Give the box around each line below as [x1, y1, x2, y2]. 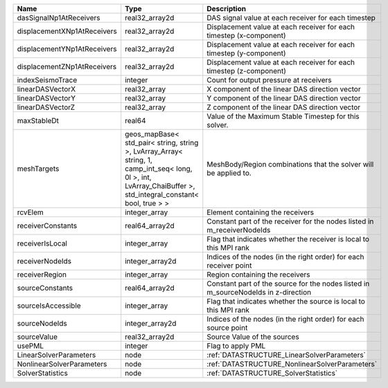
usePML [17, 341, 44, 351]
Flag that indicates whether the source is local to [206, 297, 365, 306]
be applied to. [206, 168, 252, 178]
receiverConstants [17, 221, 78, 230]
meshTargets [17, 164, 60, 173]
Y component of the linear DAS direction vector [206, 93, 361, 103]
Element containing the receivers [206, 207, 315, 217]
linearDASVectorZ [17, 102, 76, 112]
